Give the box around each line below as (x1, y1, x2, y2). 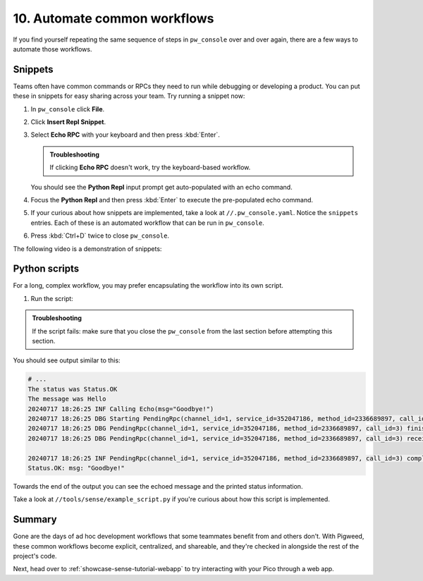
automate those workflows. (13, 44, 92, 53)
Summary (13, 513, 57, 525)
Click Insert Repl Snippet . (30, 118, 106, 126)
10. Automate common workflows (13, 11, 214, 26)
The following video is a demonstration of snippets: (13, 244, 162, 253)
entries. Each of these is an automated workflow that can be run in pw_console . (30, 219, 264, 227)
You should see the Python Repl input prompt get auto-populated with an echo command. (30, 183, 293, 191)
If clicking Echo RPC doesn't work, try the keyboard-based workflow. (49, 163, 251, 172)
